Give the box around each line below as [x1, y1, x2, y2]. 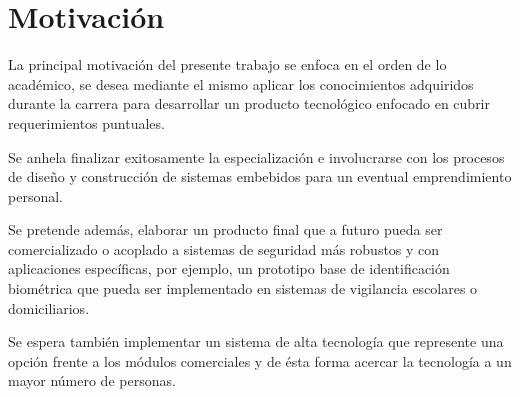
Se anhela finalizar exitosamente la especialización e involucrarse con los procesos [8, 146, 505, 167]
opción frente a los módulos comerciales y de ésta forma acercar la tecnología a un [8, 350, 512, 371]
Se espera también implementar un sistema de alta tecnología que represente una [8, 331, 504, 352]
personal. [8, 185, 63, 206]
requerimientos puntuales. [8, 112, 165, 133]
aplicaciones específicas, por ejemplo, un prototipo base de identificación [8, 258, 450, 279]
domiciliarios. [8, 297, 90, 318]
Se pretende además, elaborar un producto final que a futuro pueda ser [8, 219, 443, 240]
